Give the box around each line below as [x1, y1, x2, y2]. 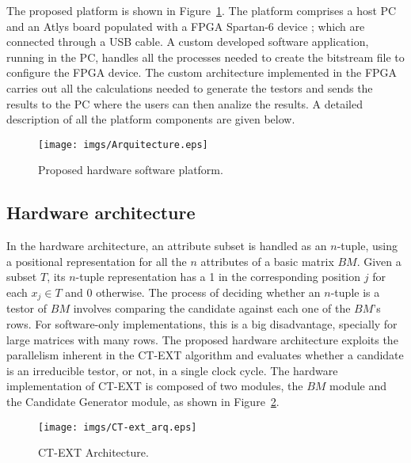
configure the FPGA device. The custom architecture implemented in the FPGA [6, 64, 398, 81]
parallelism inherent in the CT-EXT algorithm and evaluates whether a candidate [6, 347, 404, 363]
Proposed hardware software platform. [38, 161, 223, 178]
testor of [6, 300, 48, 317]
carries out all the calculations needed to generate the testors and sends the [6, 79, 373, 96]
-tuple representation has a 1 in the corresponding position [75, 268, 361, 285]
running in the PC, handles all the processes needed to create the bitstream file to [6, 48, 405, 65]
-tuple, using [337, 237, 398, 254]
